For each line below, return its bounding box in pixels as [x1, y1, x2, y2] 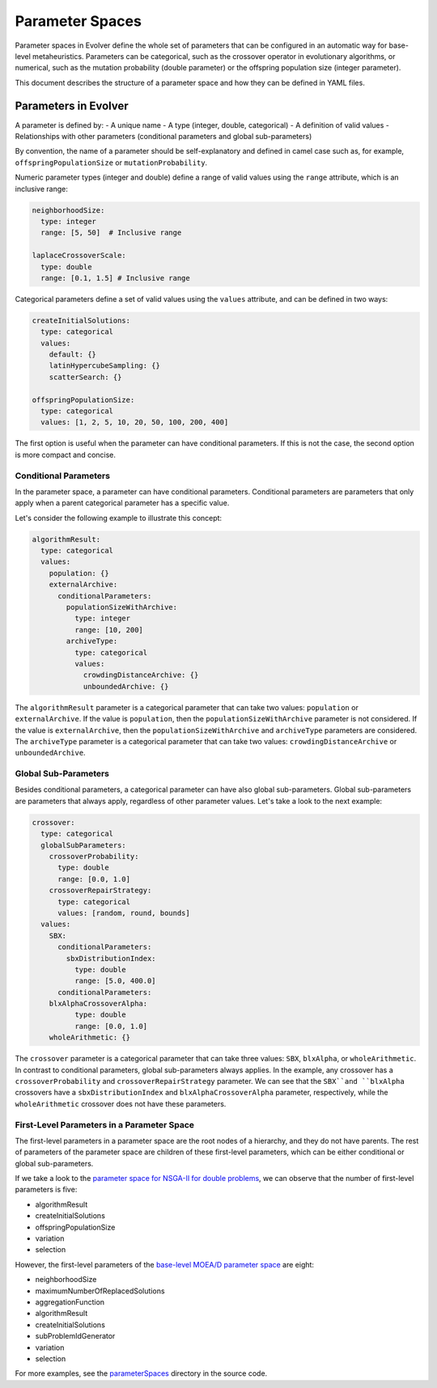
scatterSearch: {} [49, 372, 122, 382]
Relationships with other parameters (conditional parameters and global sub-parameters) [15, 132, 312, 142]
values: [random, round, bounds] [57, 908, 190, 917]
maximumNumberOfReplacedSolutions [35, 1286, 165, 1296]
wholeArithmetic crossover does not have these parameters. [15, 1098, 227, 1108]
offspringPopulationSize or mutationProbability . [15, 158, 208, 167]
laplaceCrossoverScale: [32, 251, 127, 260]
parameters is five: [15, 1185, 78, 1195]
